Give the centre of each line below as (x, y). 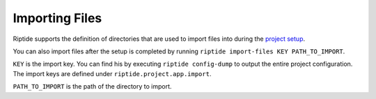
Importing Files (57, 18)
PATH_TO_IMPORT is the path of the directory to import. (92, 87)
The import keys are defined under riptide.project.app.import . (112, 73)
